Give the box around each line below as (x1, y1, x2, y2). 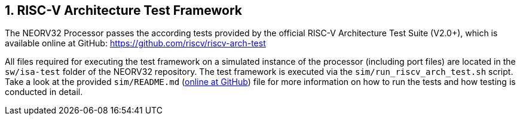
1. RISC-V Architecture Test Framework (5, 3, 242, 18)
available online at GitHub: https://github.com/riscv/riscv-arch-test (5, 38, 266, 49)
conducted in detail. (5, 87, 83, 97)
